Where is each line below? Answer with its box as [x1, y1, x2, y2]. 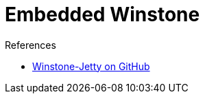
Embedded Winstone [5, 3, 200, 26]
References [5, 38, 56, 51]
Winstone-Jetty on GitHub [32, 60, 150, 72]
